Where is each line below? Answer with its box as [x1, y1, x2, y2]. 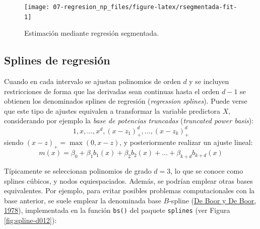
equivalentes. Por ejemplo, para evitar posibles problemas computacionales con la [4, 185, 255, 196]
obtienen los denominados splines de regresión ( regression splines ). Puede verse [4, 96, 247, 106]
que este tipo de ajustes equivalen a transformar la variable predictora [4, 105, 221, 116]
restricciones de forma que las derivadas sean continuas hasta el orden [4, 86, 220, 96]
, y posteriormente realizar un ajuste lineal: [119, 137, 253, 147]
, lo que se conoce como [170, 165, 243, 176]
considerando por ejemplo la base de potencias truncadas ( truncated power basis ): [4, 115, 254, 126]
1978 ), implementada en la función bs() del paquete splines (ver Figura [4, 205, 230, 215]
